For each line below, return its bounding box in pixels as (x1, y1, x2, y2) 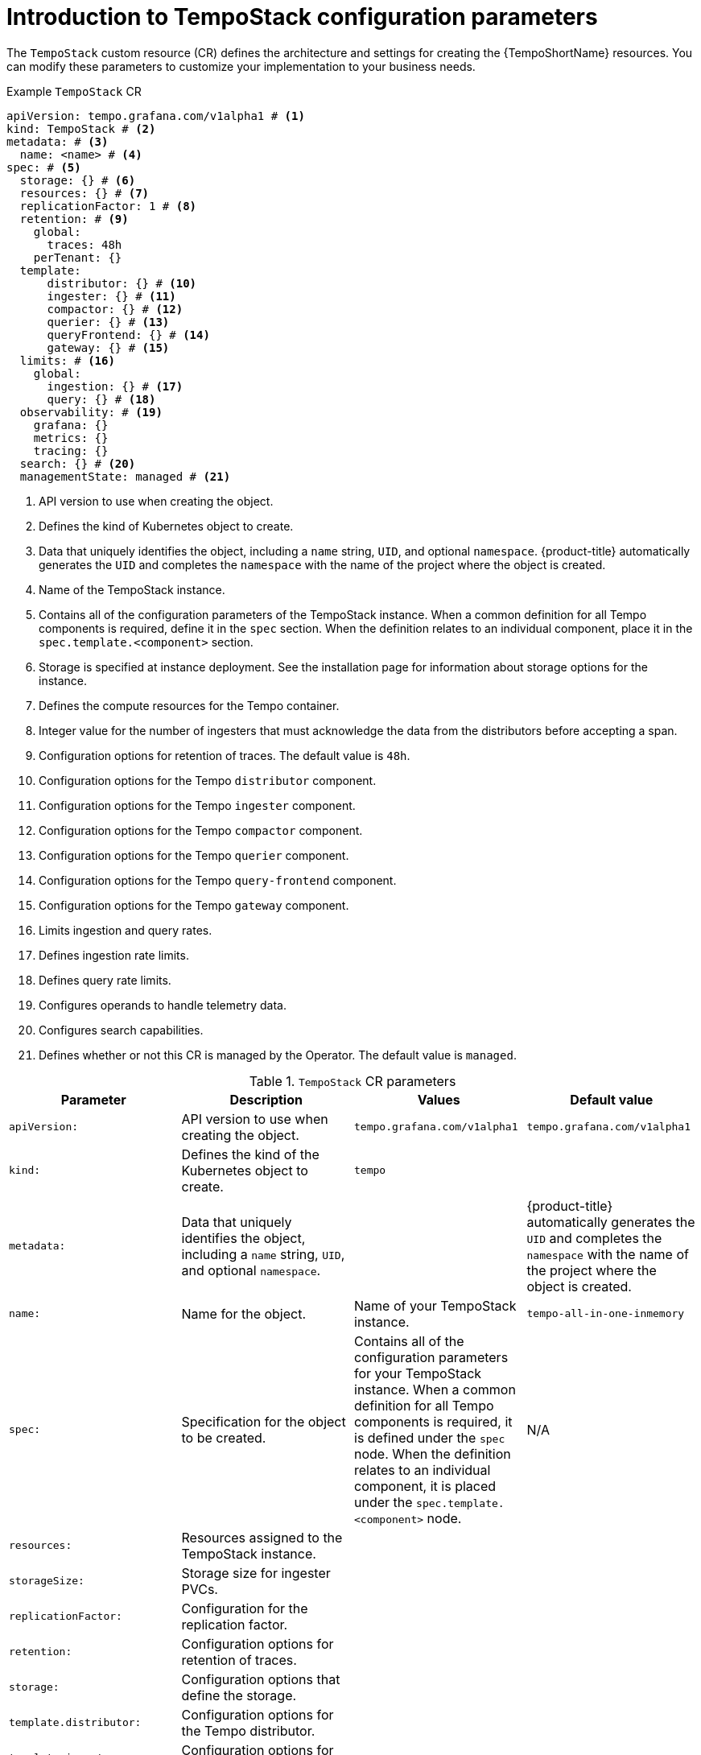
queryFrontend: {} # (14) (47, 328, 210, 341)
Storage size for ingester (181, 1564, 331, 1581)
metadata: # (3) (6, 134, 109, 148)
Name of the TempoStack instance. (39, 582, 225, 597)
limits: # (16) (19, 353, 115, 367)
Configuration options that (181, 1670, 340, 1687)
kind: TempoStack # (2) (6, 122, 156, 135)
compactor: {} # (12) (47, 302, 183, 316)
